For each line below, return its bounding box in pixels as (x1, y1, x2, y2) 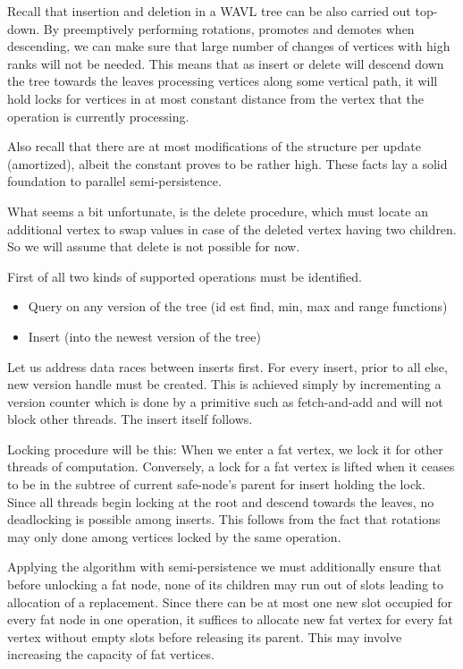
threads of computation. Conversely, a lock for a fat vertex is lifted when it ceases (7, 457, 455, 476)
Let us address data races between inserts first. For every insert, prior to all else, (7, 357, 448, 376)
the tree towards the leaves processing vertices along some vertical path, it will (7, 72, 438, 90)
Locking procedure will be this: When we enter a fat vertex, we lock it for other (7, 439, 443, 458)
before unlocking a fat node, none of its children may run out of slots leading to (7, 575, 444, 594)
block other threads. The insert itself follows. (7, 410, 253, 428)
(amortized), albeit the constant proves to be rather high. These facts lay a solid (7, 154, 448, 173)
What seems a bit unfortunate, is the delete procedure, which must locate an (7, 201, 428, 220)
